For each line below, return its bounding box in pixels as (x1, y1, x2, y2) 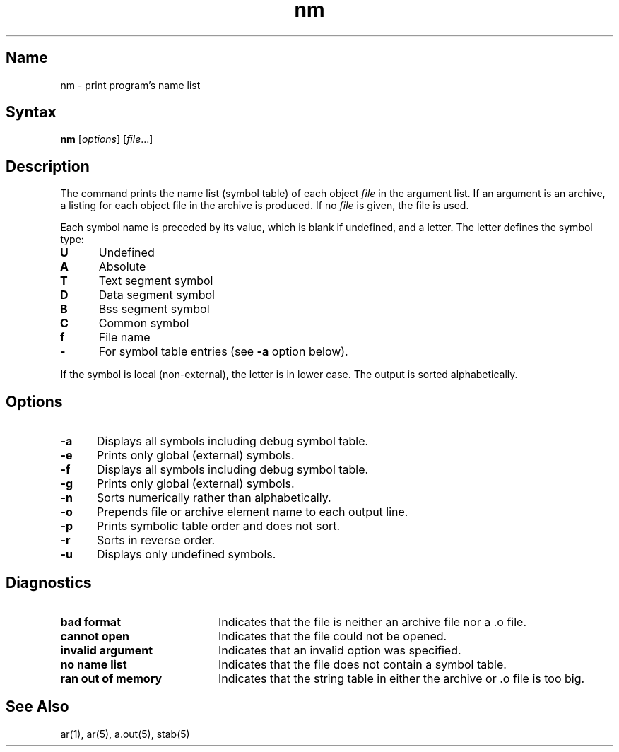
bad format (60, 614, 122, 629)
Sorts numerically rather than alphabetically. (96, 490, 331, 505)
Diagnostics (6, 573, 92, 592)
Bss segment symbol (98, 302, 210, 317)
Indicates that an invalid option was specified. (218, 642, 461, 657)
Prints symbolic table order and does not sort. (96, 519, 341, 534)
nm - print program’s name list (60, 78, 201, 91)
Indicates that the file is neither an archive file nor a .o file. (218, 614, 527, 629)
